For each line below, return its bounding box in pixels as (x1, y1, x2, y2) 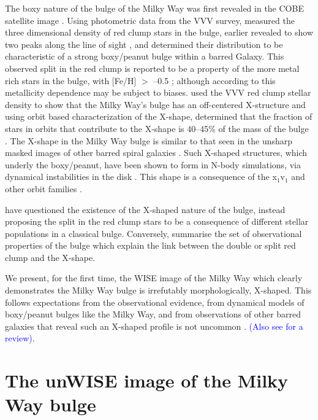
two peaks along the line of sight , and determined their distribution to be (5, 37, 283, 50)
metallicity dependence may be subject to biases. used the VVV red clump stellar (5, 86, 311, 99)
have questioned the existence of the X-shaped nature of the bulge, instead (5, 203, 286, 216)
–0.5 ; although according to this (153, 74, 276, 87)
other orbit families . (5, 182, 82, 195)
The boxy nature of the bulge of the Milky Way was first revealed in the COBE (5, 2, 304, 14)
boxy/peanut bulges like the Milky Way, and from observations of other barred (5, 308, 301, 321)
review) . (5, 332, 35, 344)
